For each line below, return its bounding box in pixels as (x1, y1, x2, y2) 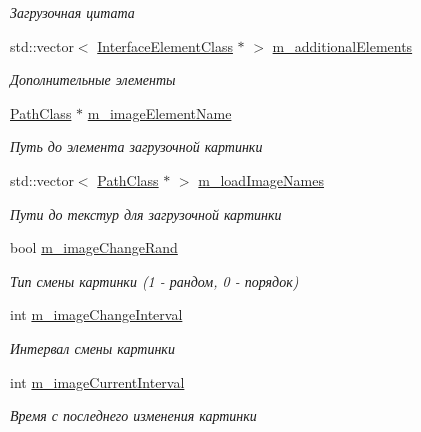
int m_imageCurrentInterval (10, 371, 185, 392)
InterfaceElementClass (97, 35, 233, 56)
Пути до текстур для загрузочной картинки (10, 203, 282, 224)
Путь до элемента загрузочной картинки (10, 136, 263, 157)
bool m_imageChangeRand (10, 237, 178, 258)
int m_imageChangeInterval (10, 304, 183, 325)
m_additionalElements (272, 35, 413, 56)
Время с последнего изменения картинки (10, 405, 257, 426)
